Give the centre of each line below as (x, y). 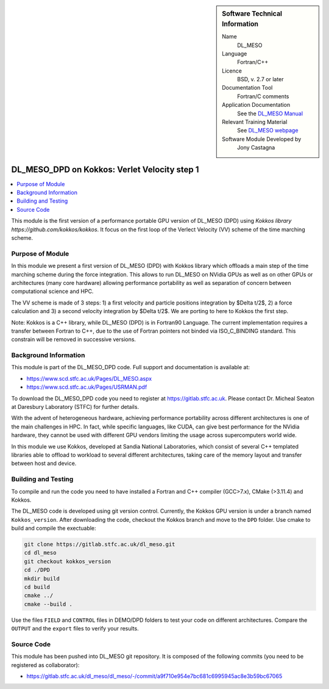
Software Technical (252, 14)
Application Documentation (256, 105)
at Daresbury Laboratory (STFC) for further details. (75, 407)
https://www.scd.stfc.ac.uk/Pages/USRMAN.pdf (87, 387)
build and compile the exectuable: (54, 528)
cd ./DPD (37, 570)
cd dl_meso (40, 553)
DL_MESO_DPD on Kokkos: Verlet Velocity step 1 (105, 169)
